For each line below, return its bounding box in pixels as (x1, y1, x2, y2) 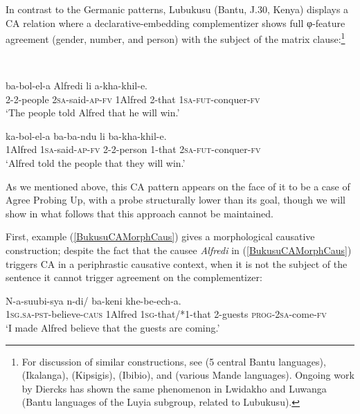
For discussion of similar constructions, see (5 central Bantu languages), (21, 354, 326, 368)
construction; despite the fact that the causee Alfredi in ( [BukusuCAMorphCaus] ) (6, 242, 352, 257)
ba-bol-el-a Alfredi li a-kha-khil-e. (6, 78, 148, 93)
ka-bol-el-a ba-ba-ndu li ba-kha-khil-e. (6, 128, 167, 143)
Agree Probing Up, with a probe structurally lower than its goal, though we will (6, 192, 346, 207)
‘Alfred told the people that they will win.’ (6, 156, 186, 170)
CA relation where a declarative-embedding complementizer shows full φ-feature (6, 15, 345, 30)
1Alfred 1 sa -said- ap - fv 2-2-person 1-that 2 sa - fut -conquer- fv (6, 142, 261, 156)
